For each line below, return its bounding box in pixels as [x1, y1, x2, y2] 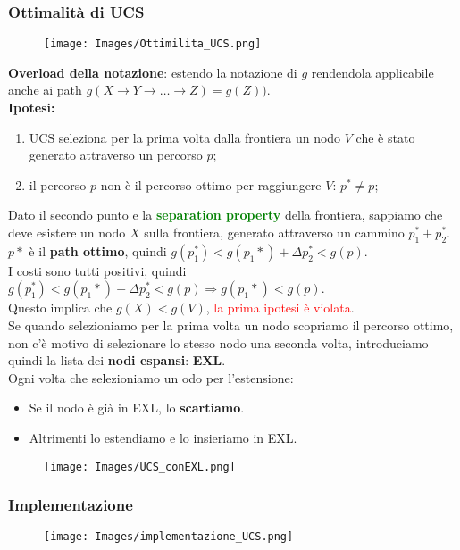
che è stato [355, 128, 415, 146]
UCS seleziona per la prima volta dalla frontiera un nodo [29, 128, 341, 146]
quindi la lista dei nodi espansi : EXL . [8, 351, 226, 370]
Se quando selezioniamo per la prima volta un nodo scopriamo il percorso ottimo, [8, 316, 454, 335]
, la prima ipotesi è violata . [205, 298, 355, 317]
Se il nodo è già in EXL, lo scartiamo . [29, 398, 245, 417]
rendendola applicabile [311, 62, 434, 81]
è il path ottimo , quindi [29, 241, 167, 260]
